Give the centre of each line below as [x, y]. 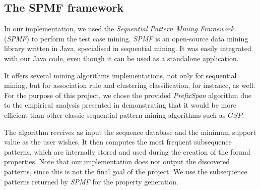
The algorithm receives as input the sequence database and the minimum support [130, 132]
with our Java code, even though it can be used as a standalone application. [121, 58]
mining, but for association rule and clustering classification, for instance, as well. [130, 85]
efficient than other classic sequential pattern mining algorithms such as [115, 114]
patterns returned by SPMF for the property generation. [91, 181]
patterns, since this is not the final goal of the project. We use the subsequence [126, 171]
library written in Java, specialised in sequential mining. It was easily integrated [128, 48]
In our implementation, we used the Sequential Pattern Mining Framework [119, 29]
